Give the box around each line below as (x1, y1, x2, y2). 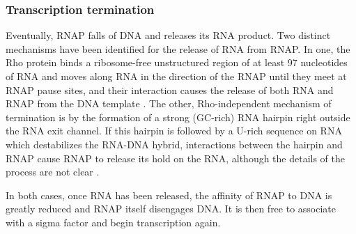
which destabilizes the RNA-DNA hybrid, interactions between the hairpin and (6, 136, 343, 151)
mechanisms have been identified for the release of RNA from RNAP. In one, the (6, 41, 350, 56)
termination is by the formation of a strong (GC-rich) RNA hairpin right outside (6, 109, 350, 124)
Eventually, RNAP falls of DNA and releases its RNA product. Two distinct (6, 28, 331, 42)
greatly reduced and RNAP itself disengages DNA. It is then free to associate (6, 201, 336, 216)
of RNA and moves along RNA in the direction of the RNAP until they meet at (6, 69, 347, 83)
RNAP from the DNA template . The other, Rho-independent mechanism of (6, 96, 332, 111)
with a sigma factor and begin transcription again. (6, 214, 221, 229)
